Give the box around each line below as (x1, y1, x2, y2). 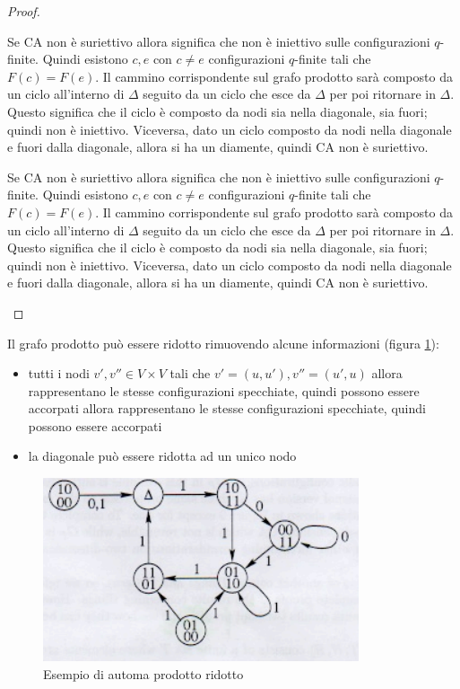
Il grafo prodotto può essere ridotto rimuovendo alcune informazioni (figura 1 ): (7, 333, 439, 352)
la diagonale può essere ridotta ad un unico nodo (28, 446, 297, 465)
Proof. (7, 2, 40, 20)
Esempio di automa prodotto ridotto (43, 664, 244, 683)
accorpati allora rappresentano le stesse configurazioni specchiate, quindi (28, 399, 426, 418)
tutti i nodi (28, 364, 90, 383)
